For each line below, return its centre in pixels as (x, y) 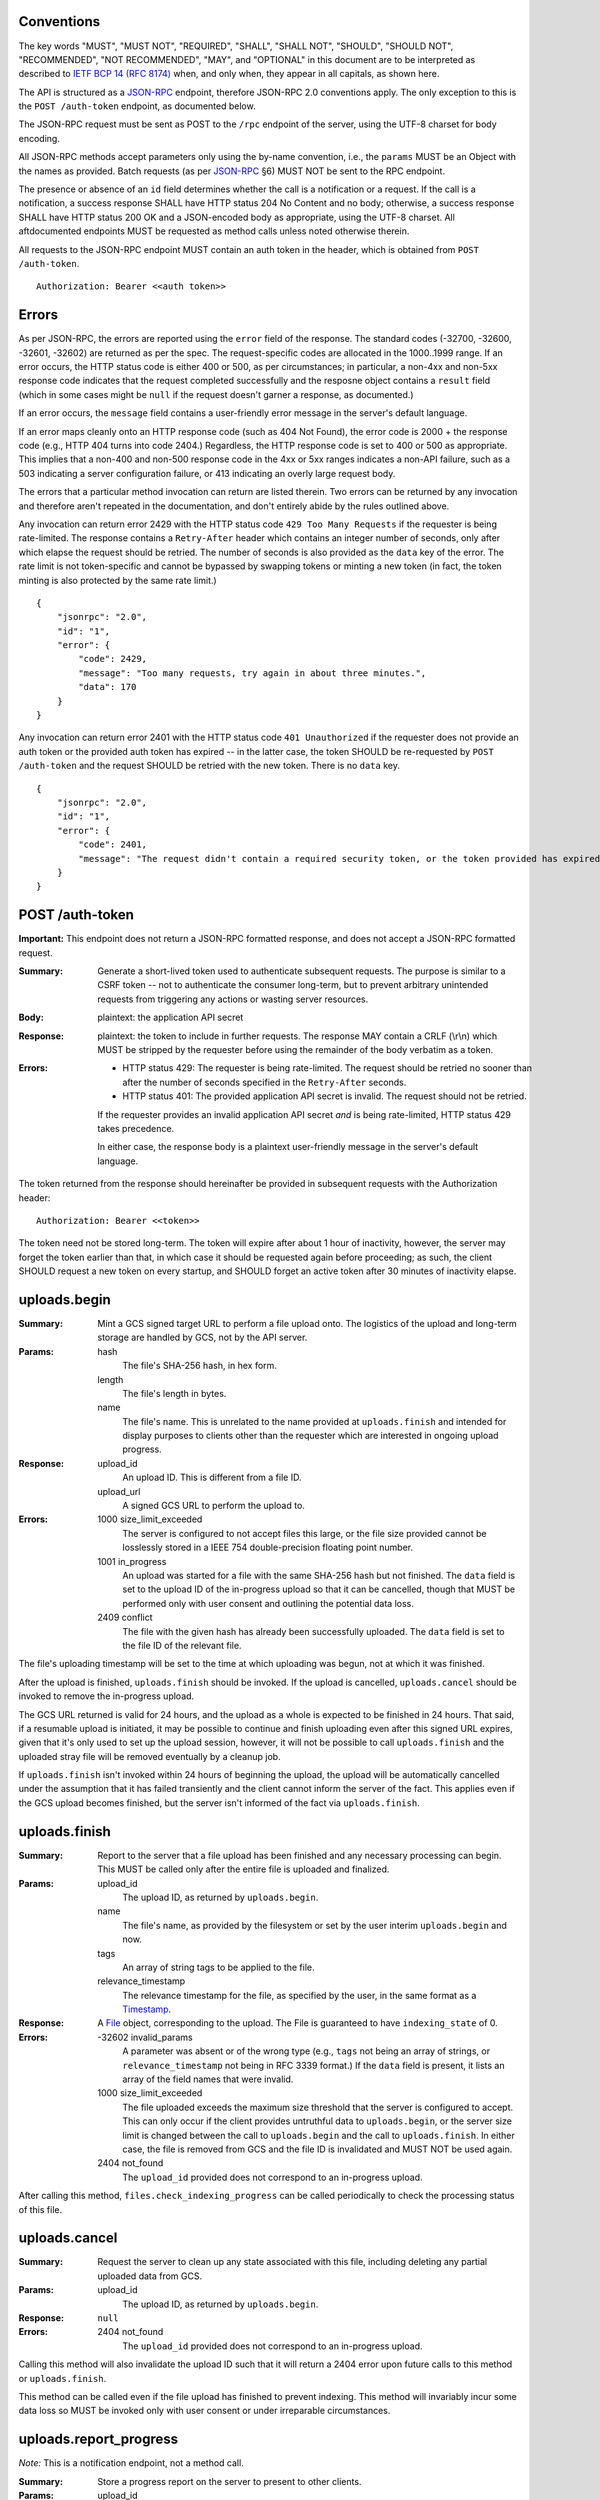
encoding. (39, 138)
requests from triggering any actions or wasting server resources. (233, 999)
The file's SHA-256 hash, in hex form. (199, 1366)
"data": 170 (107, 687)
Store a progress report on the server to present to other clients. (229, 2481)
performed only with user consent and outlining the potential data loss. (268, 1603)
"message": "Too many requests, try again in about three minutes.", (252, 673)
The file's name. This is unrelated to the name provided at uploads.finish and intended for (314, 1421)
